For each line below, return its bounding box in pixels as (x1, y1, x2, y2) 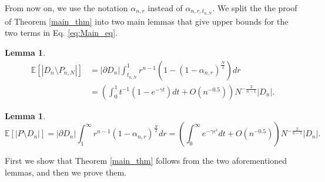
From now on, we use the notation (5, 2, 128, 14)
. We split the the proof (212, 2, 297, 14)
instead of (148, 2, 183, 14)
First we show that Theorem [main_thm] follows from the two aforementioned (5, 154, 287, 167)
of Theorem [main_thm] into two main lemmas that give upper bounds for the (5, 15, 289, 27)
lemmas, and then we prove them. (5, 166, 126, 178)
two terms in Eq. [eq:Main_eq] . (5, 26, 118, 39)
